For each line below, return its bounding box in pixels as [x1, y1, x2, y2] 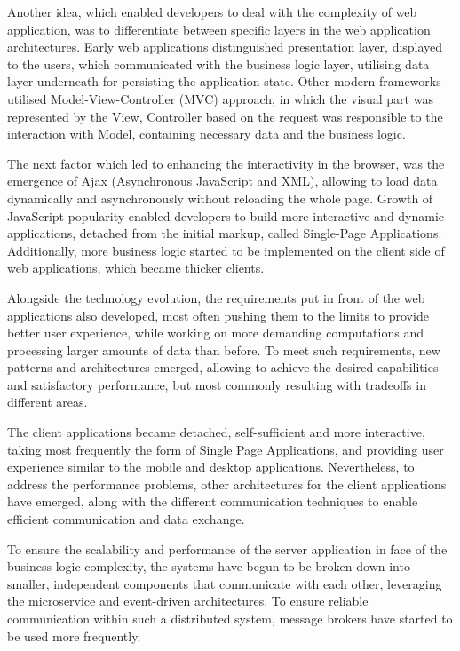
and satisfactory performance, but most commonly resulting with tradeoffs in [7, 375, 426, 393]
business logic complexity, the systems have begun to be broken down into [7, 557, 410, 576]
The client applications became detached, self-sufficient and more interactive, [7, 423, 425, 441]
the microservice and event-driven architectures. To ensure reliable [7, 591, 369, 610]
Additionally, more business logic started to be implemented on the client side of [7, 241, 445, 259]
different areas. [7, 393, 88, 411]
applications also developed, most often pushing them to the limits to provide [7, 306, 429, 324]
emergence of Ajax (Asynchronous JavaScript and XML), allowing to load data [7, 171, 438, 190]
